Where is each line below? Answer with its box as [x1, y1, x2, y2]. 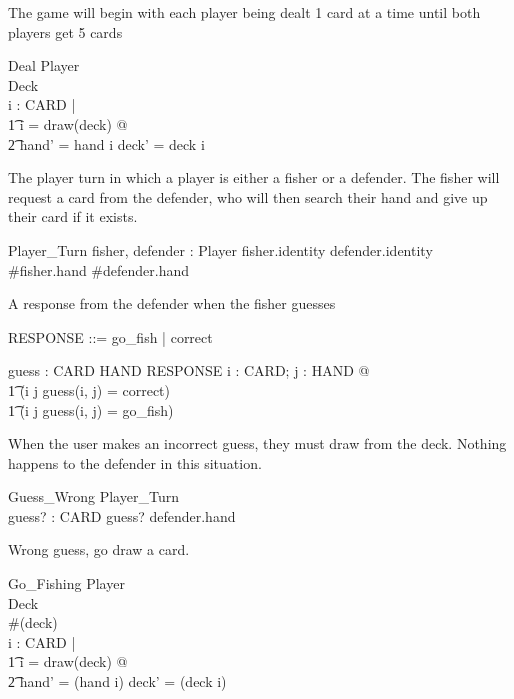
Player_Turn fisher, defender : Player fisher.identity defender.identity [8, 239, 433, 260]
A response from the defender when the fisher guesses [8, 293, 336, 314]
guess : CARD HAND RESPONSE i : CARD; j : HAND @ [8, 360, 370, 381]
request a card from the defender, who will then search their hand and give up [8, 186, 488, 207]
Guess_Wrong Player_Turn [8, 486, 179, 507]
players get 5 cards [8, 21, 123, 42]
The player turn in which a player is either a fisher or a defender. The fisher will [8, 167, 500, 188]
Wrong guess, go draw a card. [8, 539, 190, 560]
